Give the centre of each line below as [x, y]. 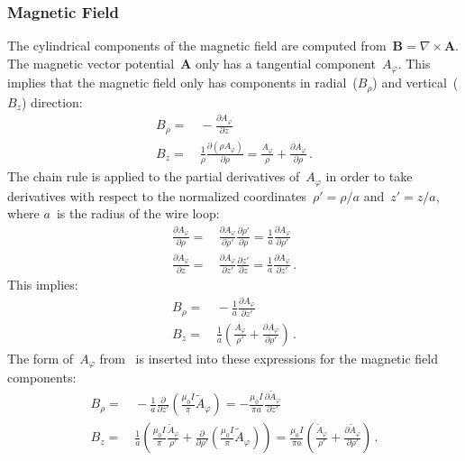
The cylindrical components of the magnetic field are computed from [197, 46]
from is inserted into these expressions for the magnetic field [269, 358]
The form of [41, 358]
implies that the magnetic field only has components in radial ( [182, 83]
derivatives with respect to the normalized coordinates [157, 195]
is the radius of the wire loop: [138, 213]
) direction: [52, 101]
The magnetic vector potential [91, 63]
